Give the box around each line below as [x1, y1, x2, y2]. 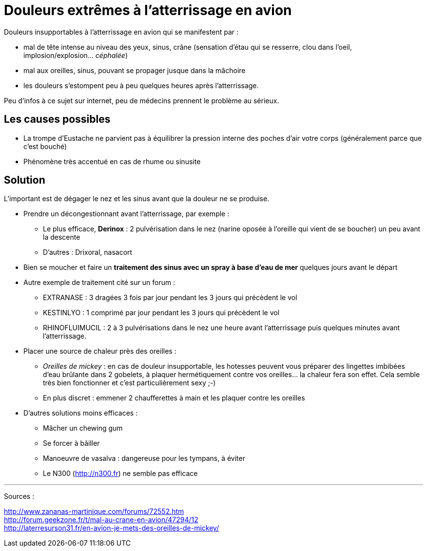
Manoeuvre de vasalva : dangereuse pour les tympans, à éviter [43, 454, 245, 463]
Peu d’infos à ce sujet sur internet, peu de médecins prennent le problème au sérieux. [4, 96, 279, 105]
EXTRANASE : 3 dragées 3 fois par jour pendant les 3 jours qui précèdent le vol [43, 293, 297, 302]
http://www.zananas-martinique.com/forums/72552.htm [4, 507, 184, 516]
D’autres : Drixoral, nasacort [43, 248, 133, 257]
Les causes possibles [4, 113, 111, 126]
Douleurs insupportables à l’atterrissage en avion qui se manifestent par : [4, 27, 239, 36]
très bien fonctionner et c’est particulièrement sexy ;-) [43, 379, 216, 387]
